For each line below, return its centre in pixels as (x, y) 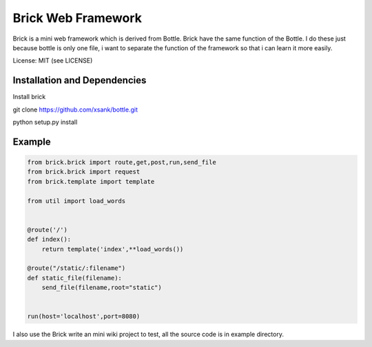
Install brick (29, 97)
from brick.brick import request (84, 172)
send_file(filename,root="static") (102, 288)
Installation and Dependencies (80, 80)
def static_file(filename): (74, 278)
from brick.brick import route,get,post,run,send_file (122, 162)
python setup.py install (45, 122)
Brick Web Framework (77, 18)
